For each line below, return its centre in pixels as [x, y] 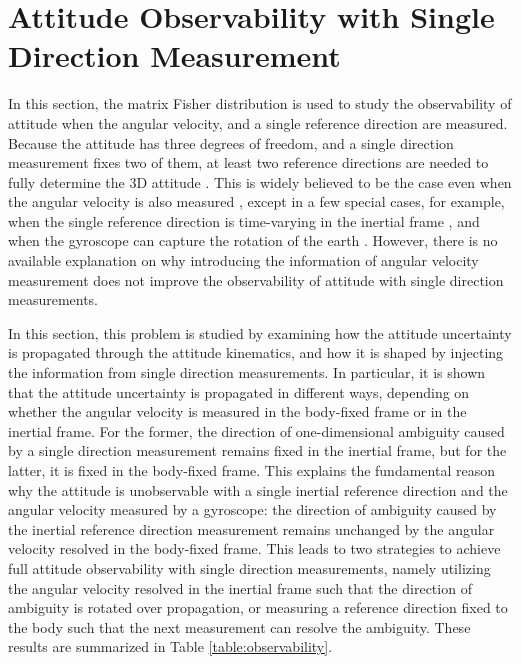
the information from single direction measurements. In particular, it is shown [247, 372]
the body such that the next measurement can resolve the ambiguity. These [239, 626]
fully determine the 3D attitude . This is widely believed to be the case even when [260, 181]
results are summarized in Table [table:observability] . [170, 646]
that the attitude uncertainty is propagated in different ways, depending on [239, 391]
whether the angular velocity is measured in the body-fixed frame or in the [237, 411]
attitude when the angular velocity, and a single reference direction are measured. [258, 122]
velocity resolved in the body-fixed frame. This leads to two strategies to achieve [254, 548]
